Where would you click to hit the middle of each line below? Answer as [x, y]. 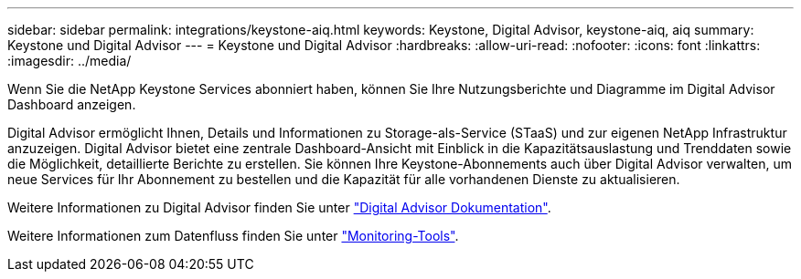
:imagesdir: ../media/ [69, 61]
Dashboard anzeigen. [72, 104]
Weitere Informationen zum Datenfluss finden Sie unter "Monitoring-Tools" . [233, 236]
